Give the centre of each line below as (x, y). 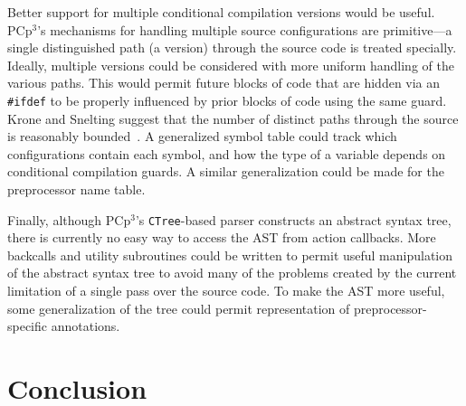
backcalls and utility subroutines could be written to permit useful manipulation (230, 255)
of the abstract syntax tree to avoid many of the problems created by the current (232, 273)
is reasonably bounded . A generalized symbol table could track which (202, 136)
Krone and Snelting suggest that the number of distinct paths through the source (233, 118)
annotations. (86, 326)
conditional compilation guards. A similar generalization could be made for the (226, 171)
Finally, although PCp (69, 219)
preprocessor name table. (76, 189)
